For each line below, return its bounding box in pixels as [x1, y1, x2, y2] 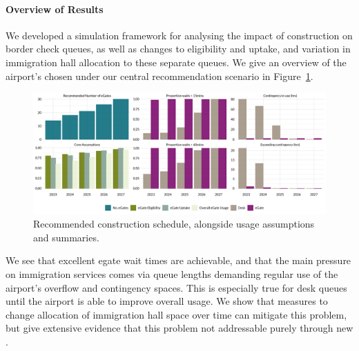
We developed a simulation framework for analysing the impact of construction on [6, 28, 353, 42]
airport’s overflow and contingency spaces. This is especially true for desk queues [6, 280, 347, 294]
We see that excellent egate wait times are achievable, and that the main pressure [6, 253, 351, 268]
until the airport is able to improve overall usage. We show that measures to [6, 294, 328, 308]
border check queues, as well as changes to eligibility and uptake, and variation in [6, 41, 351, 56]
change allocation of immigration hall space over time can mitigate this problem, [6, 307, 347, 321]
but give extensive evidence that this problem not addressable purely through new [6, 321, 353, 335]
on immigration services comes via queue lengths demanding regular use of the [6, 266, 338, 281]
